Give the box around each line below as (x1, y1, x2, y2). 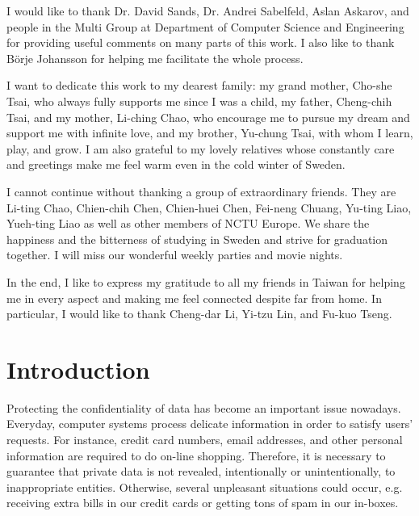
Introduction (6, 352, 150, 385)
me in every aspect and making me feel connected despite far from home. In (6, 289, 382, 306)
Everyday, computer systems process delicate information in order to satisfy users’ (6, 415, 413, 432)
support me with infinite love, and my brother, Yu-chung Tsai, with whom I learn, (6, 124, 413, 141)
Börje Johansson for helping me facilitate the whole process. (6, 49, 304, 66)
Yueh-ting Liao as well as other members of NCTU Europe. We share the (6, 215, 370, 232)
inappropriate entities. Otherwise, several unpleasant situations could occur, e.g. (6, 478, 403, 495)
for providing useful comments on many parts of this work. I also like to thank (6, 34, 395, 51)
